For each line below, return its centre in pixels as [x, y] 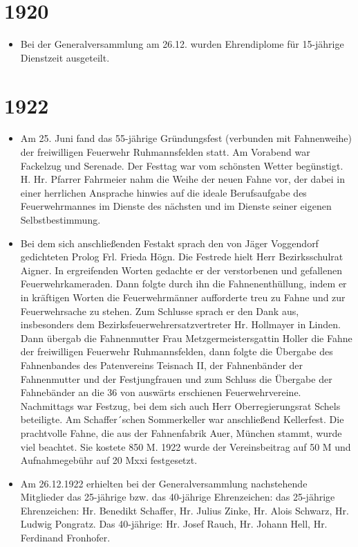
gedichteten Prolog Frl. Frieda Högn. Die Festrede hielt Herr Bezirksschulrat [182, 257]
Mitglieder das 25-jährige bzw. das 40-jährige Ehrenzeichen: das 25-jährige [178, 497]
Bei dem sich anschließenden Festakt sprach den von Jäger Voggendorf [169, 243]
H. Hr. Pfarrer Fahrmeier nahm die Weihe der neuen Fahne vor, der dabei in [183, 179]
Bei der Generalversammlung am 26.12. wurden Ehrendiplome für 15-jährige [182, 44]
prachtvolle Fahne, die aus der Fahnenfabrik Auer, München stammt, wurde [181, 432]
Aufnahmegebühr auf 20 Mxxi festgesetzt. [109, 460]
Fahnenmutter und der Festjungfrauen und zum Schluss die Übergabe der [176, 378]
